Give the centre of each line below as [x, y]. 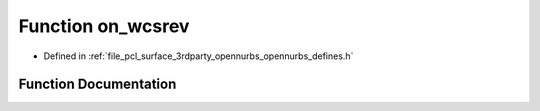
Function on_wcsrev [104, 26]
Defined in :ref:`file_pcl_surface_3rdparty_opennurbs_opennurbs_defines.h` [198, 56]
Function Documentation [97, 84]
